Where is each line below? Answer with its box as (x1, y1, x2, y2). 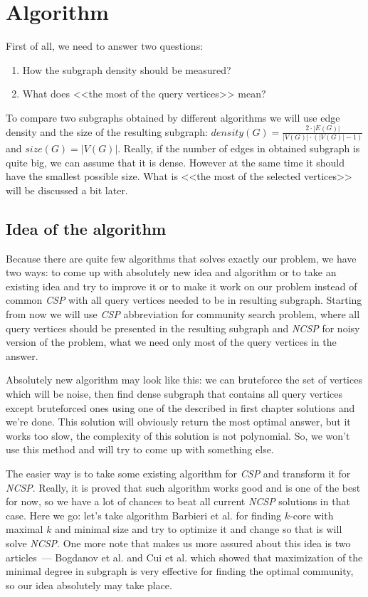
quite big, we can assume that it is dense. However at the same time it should (6, 154, 345, 169)
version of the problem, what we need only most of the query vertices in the (6, 334, 337, 349)
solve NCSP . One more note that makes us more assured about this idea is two (6, 535, 351, 550)
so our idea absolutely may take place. (6, 577, 172, 592)
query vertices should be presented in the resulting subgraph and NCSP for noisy (6, 320, 360, 335)
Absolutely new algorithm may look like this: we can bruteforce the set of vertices (6, 372, 362, 387)
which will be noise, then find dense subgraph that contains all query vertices (6, 386, 343, 401)
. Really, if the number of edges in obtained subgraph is (117, 141, 360, 156)
